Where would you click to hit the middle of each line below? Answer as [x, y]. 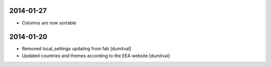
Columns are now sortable [49, 23]
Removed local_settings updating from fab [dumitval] [77, 49]
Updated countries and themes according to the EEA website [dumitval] [96, 56]
